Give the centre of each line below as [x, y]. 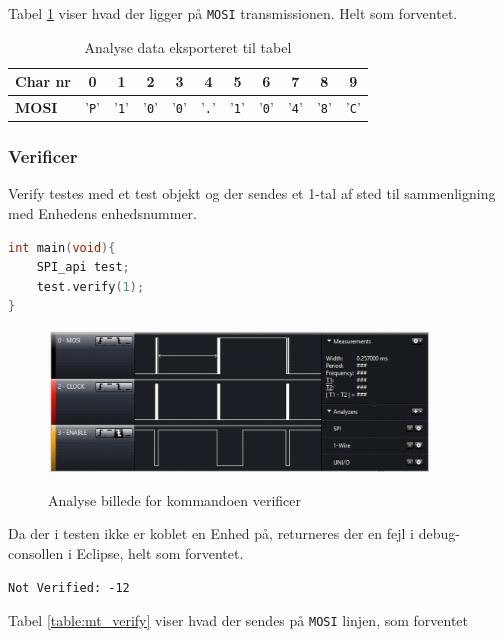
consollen [36, 552]
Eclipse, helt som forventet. [160, 552]
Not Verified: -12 [69, 588]
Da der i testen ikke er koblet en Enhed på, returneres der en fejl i [211, 533]
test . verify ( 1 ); [90, 286]
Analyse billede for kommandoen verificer [174, 499]
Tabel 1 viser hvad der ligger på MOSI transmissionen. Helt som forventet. [233, 13]
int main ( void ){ [62, 247]
